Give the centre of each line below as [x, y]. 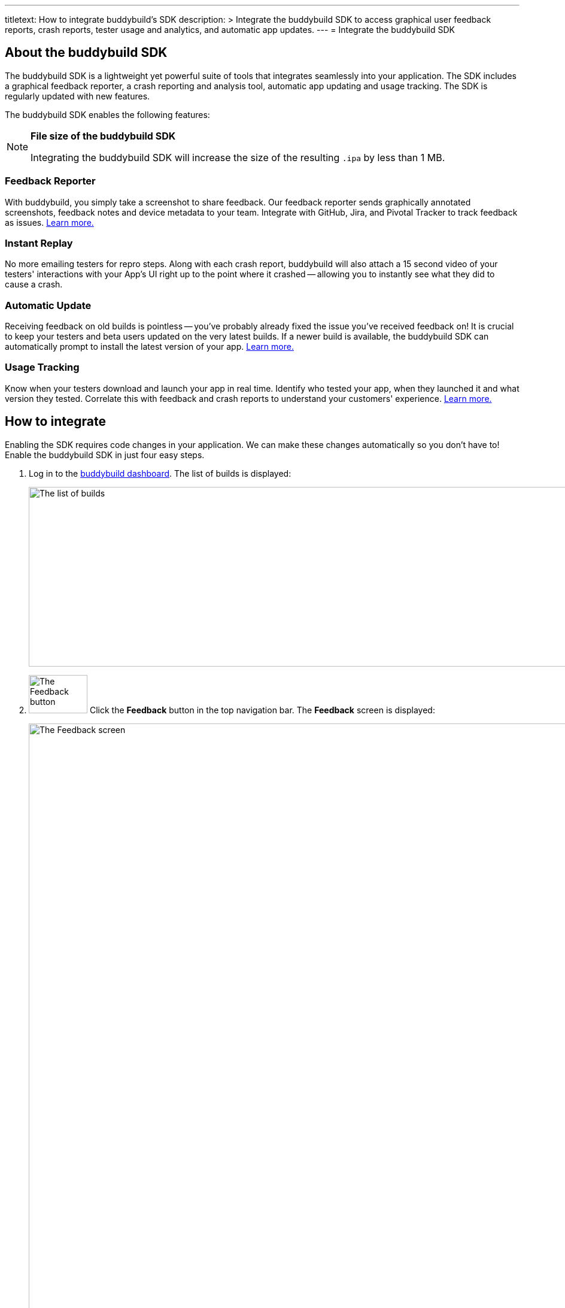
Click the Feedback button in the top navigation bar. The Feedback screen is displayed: [262, 710]
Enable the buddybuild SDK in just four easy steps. [105, 455]
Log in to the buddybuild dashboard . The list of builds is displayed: [160, 473]
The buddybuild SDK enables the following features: [107, 114]
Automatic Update [48, 305]
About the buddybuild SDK [86, 53]
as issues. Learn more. [49, 222]
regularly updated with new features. [78, 96]
